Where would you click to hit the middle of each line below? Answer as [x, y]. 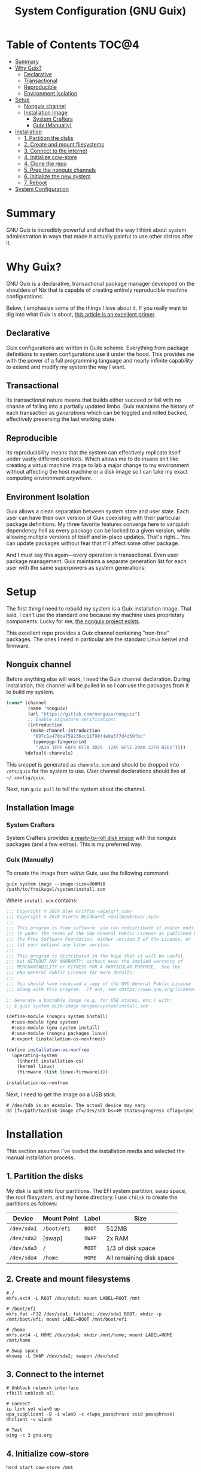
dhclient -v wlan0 [29, 1420]
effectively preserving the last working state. [61, 419]
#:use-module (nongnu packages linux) [60, 1034]
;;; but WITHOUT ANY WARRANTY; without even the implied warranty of [95, 962]
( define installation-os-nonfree [48, 1050]
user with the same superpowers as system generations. [76, 568]
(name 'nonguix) [48, 708]
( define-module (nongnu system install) [57, 1017]
